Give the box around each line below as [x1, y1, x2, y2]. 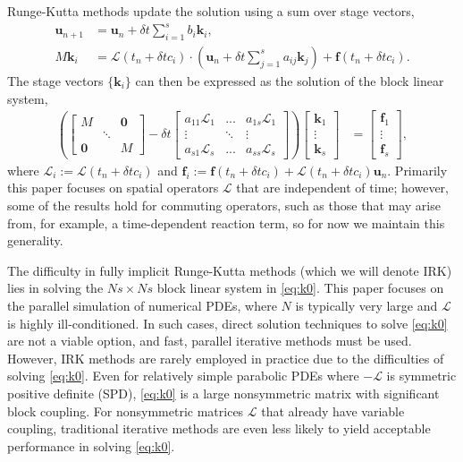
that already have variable [261, 401, 405, 420]
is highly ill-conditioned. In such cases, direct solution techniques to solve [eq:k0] [7, 313, 448, 332]
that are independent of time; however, [236, 178, 449, 197]
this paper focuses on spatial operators [7, 178, 219, 197]
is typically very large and [295, 296, 438, 315]
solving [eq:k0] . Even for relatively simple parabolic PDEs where [7, 366, 359, 385]
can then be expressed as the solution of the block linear [135, 71, 444, 90]
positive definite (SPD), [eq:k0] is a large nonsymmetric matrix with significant [7, 383, 440, 402]
